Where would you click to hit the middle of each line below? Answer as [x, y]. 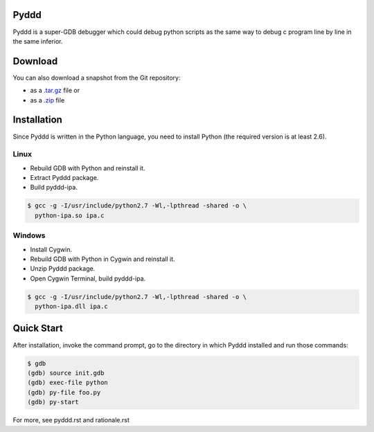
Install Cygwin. [51, 249]
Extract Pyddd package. [64, 178]
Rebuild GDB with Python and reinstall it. [88, 168]
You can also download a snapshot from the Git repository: [97, 78]
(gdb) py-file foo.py [64, 392]
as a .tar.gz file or [55, 91]
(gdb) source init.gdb [66, 373]
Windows [29, 235]
